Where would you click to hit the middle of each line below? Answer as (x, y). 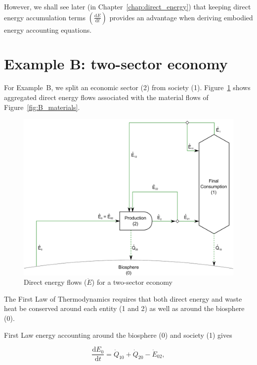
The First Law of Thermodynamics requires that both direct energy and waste (123, 298)
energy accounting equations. (48, 29)
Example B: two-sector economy (116, 64)
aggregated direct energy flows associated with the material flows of (106, 97)
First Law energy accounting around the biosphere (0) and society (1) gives (118, 335)
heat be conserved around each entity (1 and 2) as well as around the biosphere (124, 308)
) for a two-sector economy (132, 282)
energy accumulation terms (45, 17)
